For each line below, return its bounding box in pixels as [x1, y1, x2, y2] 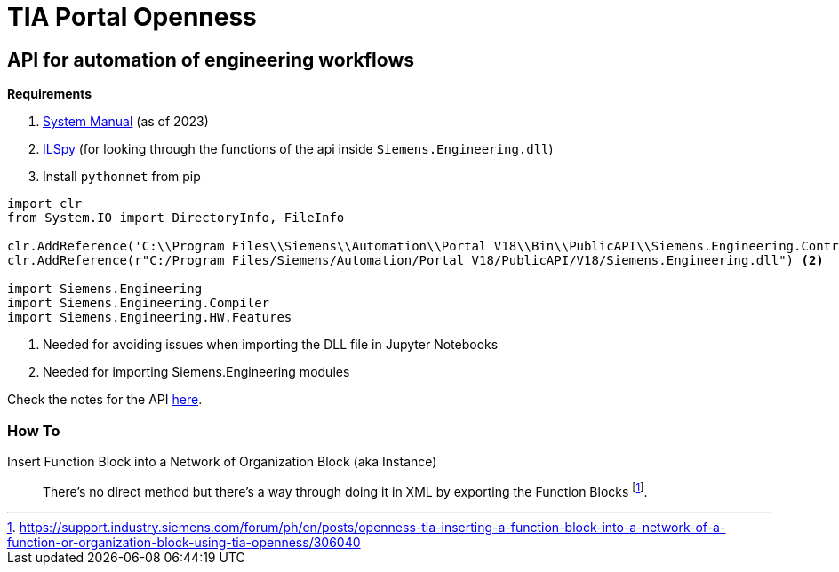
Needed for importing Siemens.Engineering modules [43, 364, 350, 380]
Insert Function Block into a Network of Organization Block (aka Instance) [7, 453, 437, 469]
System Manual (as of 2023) [43, 114, 209, 130]
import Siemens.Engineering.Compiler [7, 296, 270, 311]
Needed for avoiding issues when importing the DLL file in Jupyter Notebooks [43, 337, 499, 353]
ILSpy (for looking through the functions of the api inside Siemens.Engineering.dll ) [43, 141, 554, 157]
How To [7, 421, 60, 440]
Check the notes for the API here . [7, 392, 203, 408]
